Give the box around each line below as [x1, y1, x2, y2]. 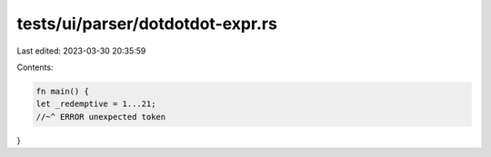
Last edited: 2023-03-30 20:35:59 [16, 45, 146, 56]
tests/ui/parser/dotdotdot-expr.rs [16, 14, 277, 34]
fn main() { [35, 86, 90, 96]
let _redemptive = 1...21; [35, 99, 156, 109]
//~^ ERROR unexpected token [35, 112, 166, 122]
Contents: [16, 62, 54, 73]
